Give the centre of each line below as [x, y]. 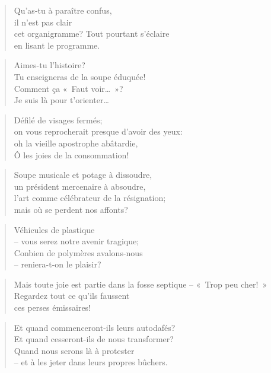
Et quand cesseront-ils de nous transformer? [94, 339]
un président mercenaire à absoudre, [80, 186]
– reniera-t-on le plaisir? [58, 264]
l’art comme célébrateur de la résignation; [90, 198]
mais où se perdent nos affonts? [71, 209]
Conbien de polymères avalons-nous [78, 252]
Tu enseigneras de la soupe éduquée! [80, 76]
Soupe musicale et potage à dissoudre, [83, 175]
